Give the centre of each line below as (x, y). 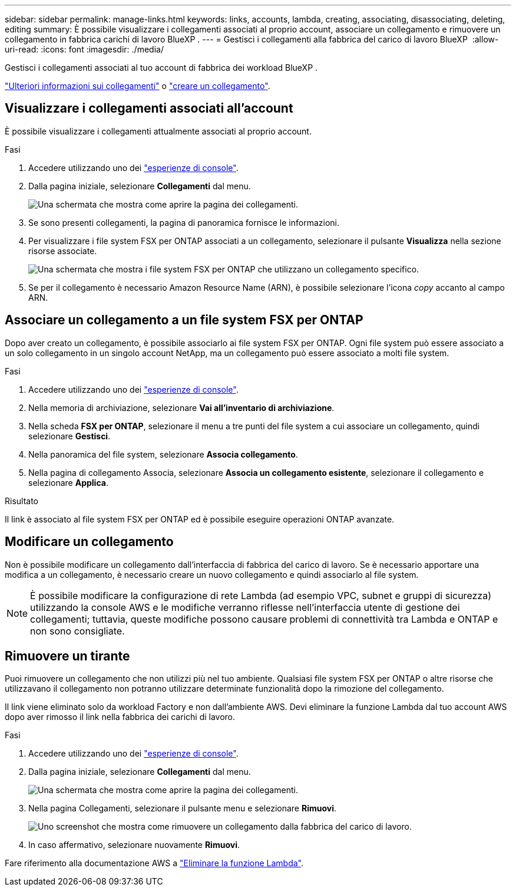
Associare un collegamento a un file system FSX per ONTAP (184, 320)
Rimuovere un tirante (67, 656)
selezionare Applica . (68, 482)
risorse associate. (63, 251)
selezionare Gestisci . (70, 436)
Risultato (22, 501)
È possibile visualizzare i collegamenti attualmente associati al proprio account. (158, 131)
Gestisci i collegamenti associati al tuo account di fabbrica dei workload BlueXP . (161, 68)
